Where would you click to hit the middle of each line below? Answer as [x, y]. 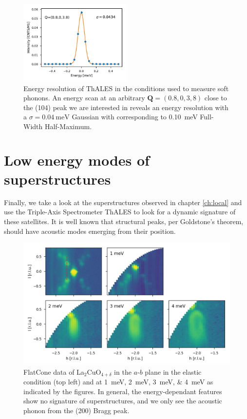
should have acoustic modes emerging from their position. [90, 231]
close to [216, 98]
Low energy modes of [77, 160]
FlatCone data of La [54, 371]
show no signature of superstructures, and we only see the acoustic [123, 401]
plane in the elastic [173, 371]
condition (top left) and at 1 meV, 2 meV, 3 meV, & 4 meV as [118, 382]
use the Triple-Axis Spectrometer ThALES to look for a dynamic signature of [120, 212]
